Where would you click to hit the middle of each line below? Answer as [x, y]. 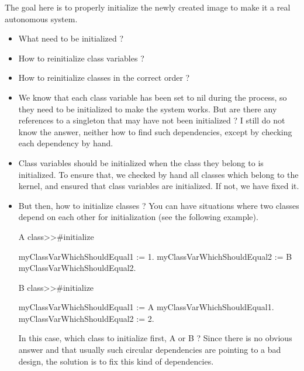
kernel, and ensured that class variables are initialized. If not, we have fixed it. [159, 186]
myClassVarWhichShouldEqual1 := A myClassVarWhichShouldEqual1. [146, 307]
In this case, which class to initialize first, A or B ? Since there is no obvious [155, 338]
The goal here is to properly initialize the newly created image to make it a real [148, 7]
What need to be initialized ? [71, 38]
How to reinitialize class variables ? [81, 58]
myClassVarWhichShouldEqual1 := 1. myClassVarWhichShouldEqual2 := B [155, 256]
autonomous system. [41, 18]
